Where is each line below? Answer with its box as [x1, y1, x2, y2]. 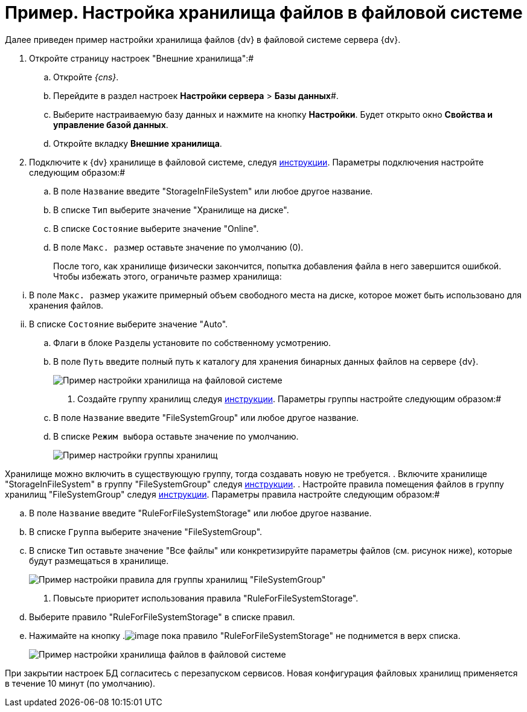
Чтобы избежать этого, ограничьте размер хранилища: [53, 271, 282, 281]
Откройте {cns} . [53, 71, 119, 82]
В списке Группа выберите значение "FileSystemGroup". [29, 526, 263, 537]
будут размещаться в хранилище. [29, 555, 169, 566]
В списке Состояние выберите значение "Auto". [29, 318, 228, 329]
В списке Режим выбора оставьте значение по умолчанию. [53, 431, 299, 441]
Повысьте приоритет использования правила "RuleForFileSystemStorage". [53, 592, 359, 603]
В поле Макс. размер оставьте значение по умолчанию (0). [53, 242, 304, 252]
